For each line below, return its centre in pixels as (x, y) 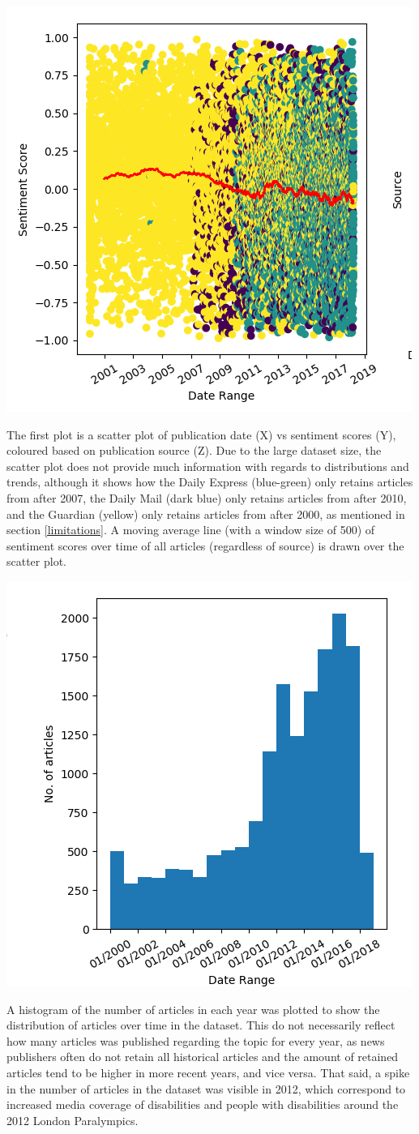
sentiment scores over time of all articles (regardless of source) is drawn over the (205, 545)
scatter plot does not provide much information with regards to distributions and (208, 466)
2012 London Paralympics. (73, 1120)
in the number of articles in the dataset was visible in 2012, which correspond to (206, 1088)
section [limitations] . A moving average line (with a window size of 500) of (191, 530)
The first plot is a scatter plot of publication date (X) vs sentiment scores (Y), (201, 434)
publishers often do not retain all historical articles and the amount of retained (203, 1057)
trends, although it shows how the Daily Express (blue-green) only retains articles (210, 482)
